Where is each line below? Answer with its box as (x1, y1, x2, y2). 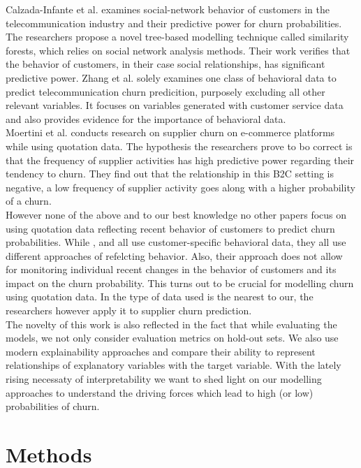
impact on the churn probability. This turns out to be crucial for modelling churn (6, 275, 354, 290)
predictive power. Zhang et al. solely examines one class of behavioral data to (6, 70, 337, 85)
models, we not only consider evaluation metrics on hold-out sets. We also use (6, 330, 339, 345)
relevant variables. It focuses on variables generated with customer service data (6, 98, 344, 112)
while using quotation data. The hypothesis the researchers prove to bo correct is (6, 138, 353, 153)
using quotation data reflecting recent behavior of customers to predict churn (6, 221, 335, 235)
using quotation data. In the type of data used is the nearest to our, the (6, 289, 314, 304)
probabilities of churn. (6, 399, 100, 414)
